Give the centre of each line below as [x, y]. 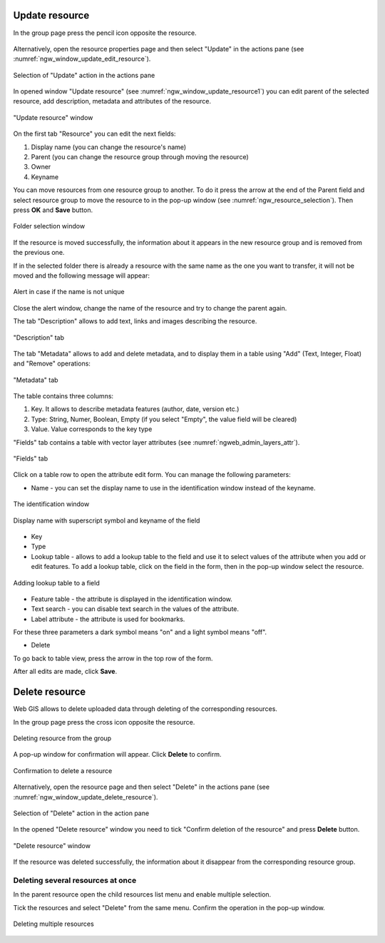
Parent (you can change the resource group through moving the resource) [140, 157]
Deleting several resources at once [75, 880]
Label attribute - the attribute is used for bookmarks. [108, 619]
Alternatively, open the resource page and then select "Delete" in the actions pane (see [142, 787]
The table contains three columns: [63, 396]
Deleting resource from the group [62, 738]
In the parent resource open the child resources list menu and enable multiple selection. [142, 894]
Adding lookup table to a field [56, 583]
